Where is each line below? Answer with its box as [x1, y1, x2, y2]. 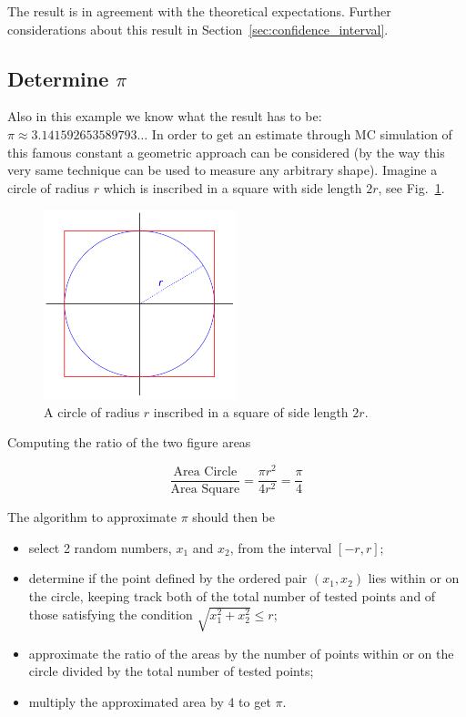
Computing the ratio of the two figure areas [7, 433, 251, 452]
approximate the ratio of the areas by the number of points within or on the [28, 643, 454, 662]
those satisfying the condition [28, 604, 193, 623]
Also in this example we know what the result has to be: [7, 107, 322, 126]
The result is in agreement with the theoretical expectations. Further [7, 2, 391, 20]
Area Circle [173, 466, 238, 479]
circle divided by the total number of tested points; [28, 661, 314, 681]
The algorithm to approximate [7, 507, 177, 527]
